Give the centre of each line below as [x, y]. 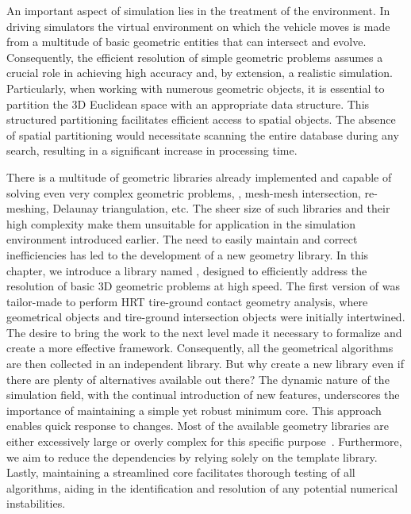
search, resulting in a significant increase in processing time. [152, 150]
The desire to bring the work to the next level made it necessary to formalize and [204, 332]
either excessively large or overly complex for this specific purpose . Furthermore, [204, 441]
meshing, [28, 208]
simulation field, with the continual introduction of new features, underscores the [203, 395]
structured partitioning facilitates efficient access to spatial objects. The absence [201, 119]
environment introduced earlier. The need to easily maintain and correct [182, 239]
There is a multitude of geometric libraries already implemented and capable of [199, 176]
